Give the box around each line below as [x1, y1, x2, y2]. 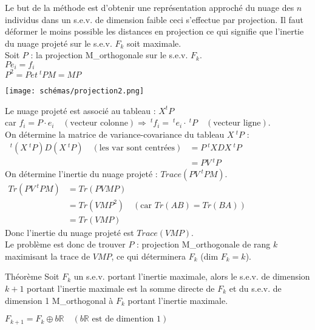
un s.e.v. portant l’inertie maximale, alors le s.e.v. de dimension [73, 270, 310, 283]
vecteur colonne [70, 119, 128, 128]
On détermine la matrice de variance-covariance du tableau [5, 127, 225, 140]
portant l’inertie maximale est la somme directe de [27, 281, 215, 294]
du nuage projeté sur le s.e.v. [5, 36, 112, 49]
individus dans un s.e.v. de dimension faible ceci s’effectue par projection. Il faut [5, 13, 304, 25]
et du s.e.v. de [229, 281, 282, 294]
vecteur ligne [213, 119, 261, 128]
